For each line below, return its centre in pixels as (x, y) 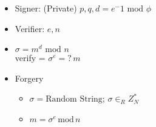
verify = (30, 58)
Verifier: (30, 28)
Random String (74, 99)
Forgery (29, 78)
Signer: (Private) (46, 8)
